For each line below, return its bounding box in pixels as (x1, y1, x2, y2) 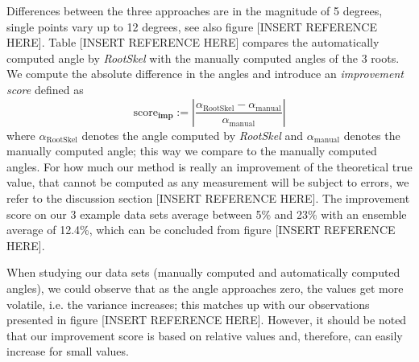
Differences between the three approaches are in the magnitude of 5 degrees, (6, 2, 383, 19)
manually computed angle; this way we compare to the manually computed (6, 142, 377, 159)
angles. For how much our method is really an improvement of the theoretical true (6, 158, 413, 175)
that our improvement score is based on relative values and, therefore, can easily (6, 327, 403, 343)
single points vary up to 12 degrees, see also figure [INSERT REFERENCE (6, 18, 377, 35)
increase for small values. (6, 343, 129, 360)
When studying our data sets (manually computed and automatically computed (6, 264, 400, 281)
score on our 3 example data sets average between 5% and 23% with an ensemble (6, 205, 407, 222)
